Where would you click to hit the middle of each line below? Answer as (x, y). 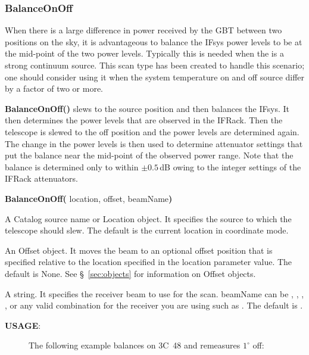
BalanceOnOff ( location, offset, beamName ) (89, 198)
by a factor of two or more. (54, 88)
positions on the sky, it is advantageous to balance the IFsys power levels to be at (154, 41)
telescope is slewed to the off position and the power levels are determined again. (152, 131)
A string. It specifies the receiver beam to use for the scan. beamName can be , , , (154, 293)
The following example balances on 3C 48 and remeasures (135, 345)
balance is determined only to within (72, 166)
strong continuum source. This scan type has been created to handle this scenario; (155, 65)
